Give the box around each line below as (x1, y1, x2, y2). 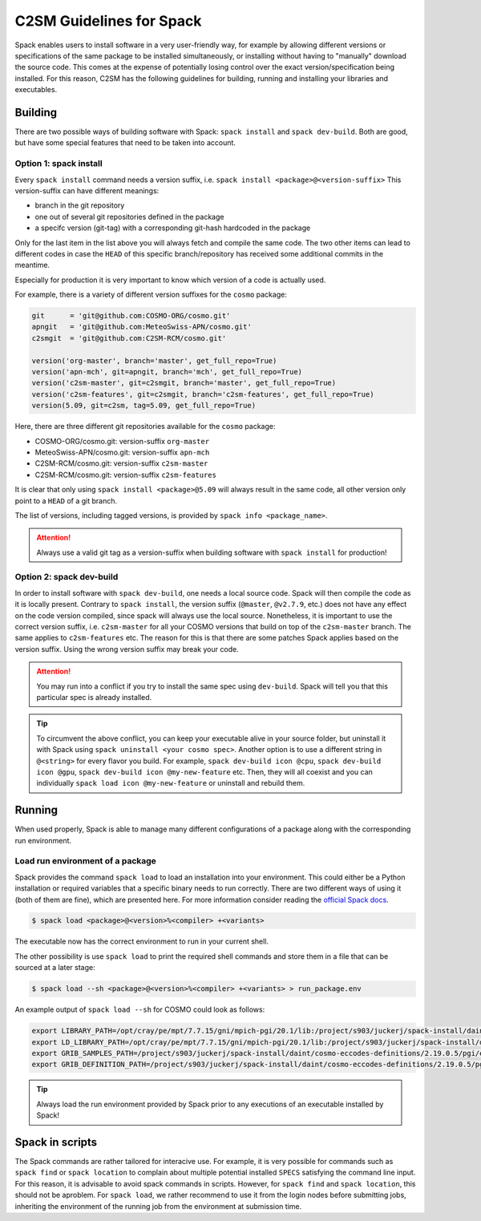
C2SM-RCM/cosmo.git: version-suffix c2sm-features (34, 470, 216, 479)
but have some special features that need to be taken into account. (14, 138, 236, 148)
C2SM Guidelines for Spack (14, 12, 202, 30)
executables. (14, 85, 58, 95)
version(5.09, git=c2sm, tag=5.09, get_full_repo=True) (31, 401, 257, 410)
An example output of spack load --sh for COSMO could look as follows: (14, 1005, 265, 1014)
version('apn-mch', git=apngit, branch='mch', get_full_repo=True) (31, 367, 303, 376)
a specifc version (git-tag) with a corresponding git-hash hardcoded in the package (34, 223, 311, 232)
